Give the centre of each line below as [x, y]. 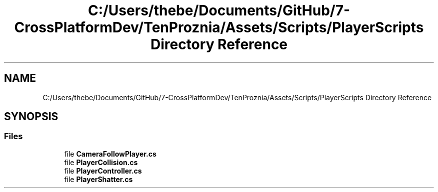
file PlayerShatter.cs [98, 179]
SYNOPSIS [31, 117]
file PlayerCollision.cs [101, 162]
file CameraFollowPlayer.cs [110, 154]
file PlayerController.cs [103, 171]
